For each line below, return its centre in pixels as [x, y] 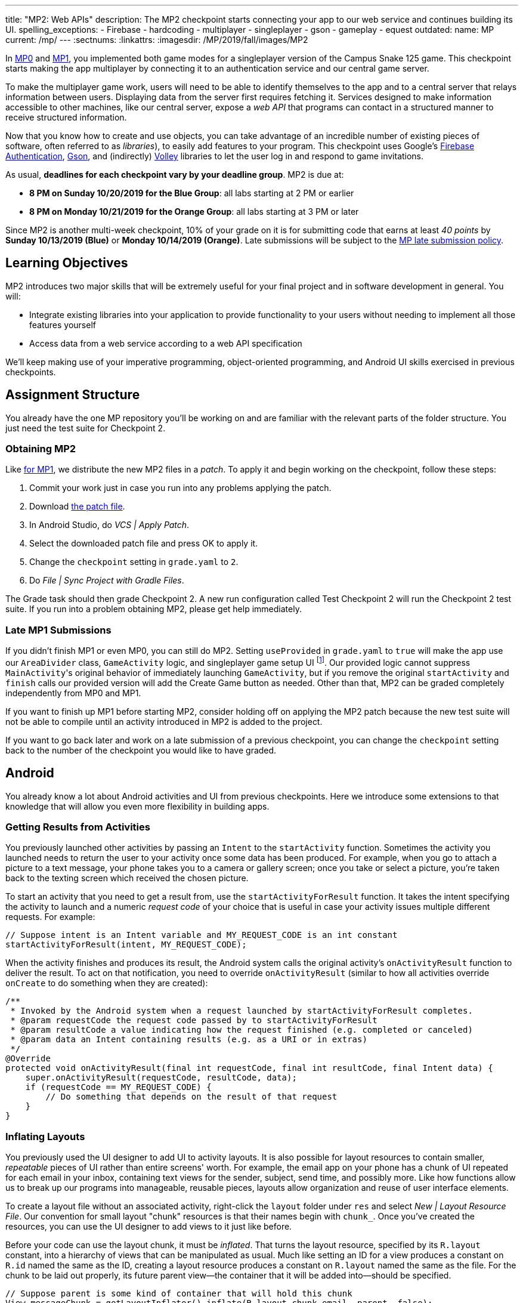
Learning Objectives [67, 263]
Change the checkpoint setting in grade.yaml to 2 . [134, 562]
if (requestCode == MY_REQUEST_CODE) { [118, 1087]
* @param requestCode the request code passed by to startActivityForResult [194, 1021]
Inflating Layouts [45, 1136]
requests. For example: [50, 917]
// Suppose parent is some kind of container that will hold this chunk [179, 1294]
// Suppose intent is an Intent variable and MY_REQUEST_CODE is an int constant [202, 935]
